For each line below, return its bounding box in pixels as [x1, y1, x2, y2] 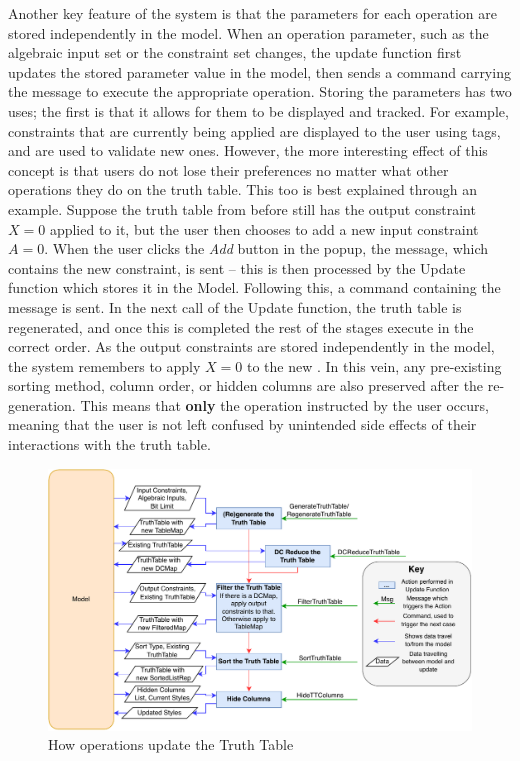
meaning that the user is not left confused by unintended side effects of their [8, 414, 477, 435]
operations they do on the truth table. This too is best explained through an [8, 179, 478, 200]
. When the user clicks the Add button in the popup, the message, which [44, 238, 489, 259]
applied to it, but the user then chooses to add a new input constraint [49, 218, 479, 239]
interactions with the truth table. [8, 434, 211, 455]
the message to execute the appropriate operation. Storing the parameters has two [8, 81, 512, 102]
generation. [8, 394, 76, 415]
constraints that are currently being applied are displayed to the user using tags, [8, 120, 501, 141]
